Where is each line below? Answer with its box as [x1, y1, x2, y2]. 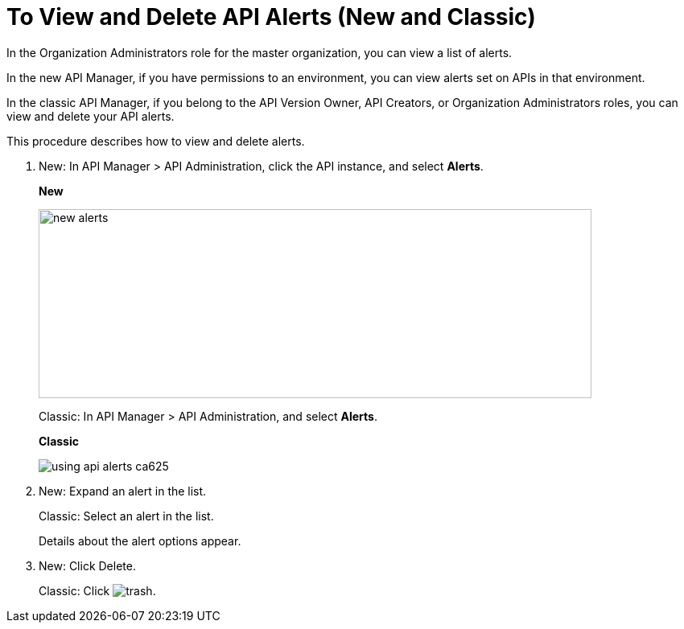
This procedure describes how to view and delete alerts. [6, 134, 305, 148]
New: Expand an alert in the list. [39, 483, 207, 498]
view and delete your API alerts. [6, 109, 175, 123]
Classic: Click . [39, 583, 156, 598]
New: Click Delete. [39, 558, 136, 573]
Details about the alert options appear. [39, 533, 241, 548]
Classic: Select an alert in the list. [39, 508, 214, 523]
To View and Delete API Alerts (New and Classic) [6, 3, 536, 31]
